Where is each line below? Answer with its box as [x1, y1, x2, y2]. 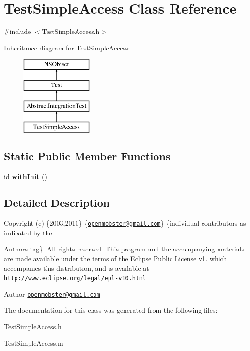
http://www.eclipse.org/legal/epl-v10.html [4, 275, 146, 282]
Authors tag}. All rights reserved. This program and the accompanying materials [4, 244, 245, 254]
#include [4, 26, 31, 36]
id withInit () [4, 171, 47, 182]
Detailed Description [4, 195, 110, 210]
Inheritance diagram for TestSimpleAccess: [4, 42, 130, 52]
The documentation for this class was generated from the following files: [4, 305, 218, 315]
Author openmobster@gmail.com [4, 288, 100, 299]
